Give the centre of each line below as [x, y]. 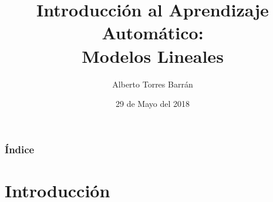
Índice [20, 149]
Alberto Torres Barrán [153, 84]
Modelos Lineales [153, 55]
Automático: [153, 33]
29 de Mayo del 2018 [153, 104]
